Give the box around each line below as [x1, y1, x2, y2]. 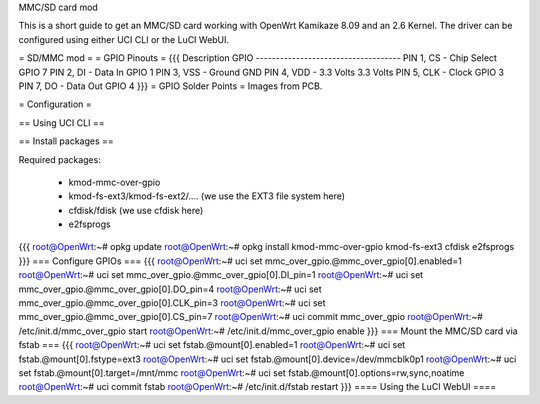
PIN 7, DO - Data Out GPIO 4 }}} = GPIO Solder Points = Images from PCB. [18, 80, 323, 92]
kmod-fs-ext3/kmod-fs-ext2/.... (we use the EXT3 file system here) [68, 190, 345, 202]
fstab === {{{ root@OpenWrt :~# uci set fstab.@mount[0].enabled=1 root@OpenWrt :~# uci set [18, 339, 406, 351]
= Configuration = [18, 98, 92, 110]
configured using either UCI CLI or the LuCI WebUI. [18, 33, 230, 45]
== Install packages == [18, 135, 114, 147]
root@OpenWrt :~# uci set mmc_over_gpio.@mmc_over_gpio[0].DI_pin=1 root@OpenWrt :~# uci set [18, 269, 424, 281]
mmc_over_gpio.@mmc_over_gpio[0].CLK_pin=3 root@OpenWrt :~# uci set [18, 297, 326, 309]
